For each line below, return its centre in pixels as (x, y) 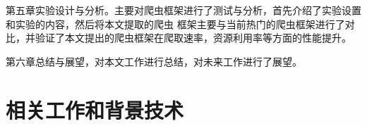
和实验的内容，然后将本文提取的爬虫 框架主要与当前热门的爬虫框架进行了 (175, 24)
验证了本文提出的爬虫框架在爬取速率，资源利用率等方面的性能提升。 (193, 38)
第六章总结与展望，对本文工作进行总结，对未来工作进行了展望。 (154, 61)
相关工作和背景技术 (95, 109)
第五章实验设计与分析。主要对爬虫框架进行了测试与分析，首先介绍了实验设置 (183, 10)
